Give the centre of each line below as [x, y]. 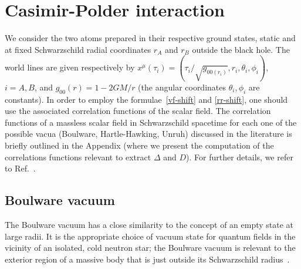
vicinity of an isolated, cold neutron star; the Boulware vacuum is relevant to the [150, 248]
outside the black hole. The [241, 49]
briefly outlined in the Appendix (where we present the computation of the [139, 145]
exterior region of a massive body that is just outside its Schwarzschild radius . [147, 259]
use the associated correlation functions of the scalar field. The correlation [138, 111]
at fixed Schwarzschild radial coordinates [78, 49]
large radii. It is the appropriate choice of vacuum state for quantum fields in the [150, 236]
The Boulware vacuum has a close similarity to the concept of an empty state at [149, 225]
